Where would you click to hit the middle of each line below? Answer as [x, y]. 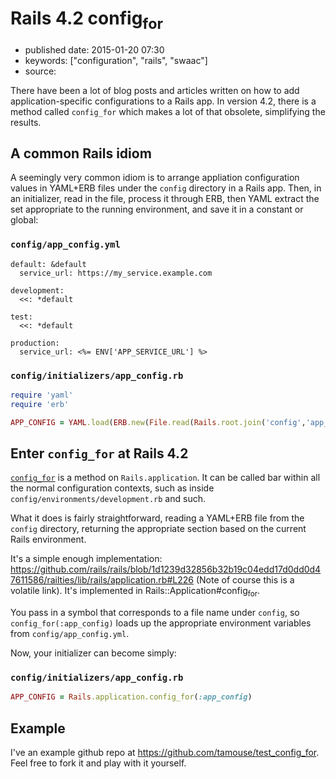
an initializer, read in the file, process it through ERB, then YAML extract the [165, 199]
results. [26, 122]
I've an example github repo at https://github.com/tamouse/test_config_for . [165, 753]
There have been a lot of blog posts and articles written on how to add [155, 90]
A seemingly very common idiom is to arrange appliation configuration [155, 178]
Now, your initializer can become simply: [93, 653]
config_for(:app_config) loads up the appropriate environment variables [161, 623]
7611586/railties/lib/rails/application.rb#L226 [102, 580]
